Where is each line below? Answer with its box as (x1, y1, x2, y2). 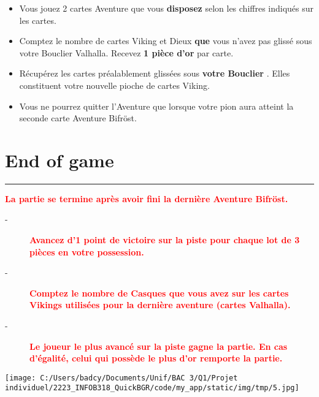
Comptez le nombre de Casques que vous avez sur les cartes (29, 286, 289, 299)
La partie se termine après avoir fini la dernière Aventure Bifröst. (5, 192, 288, 205)
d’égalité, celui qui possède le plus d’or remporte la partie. (29, 352, 283, 365)
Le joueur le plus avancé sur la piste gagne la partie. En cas (29, 339, 288, 352)
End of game (5, 147, 114, 172)
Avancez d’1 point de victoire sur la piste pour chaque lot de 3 (29, 233, 300, 246)
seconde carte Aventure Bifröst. (19, 112, 137, 124)
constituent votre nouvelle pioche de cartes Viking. (19, 78, 210, 91)
